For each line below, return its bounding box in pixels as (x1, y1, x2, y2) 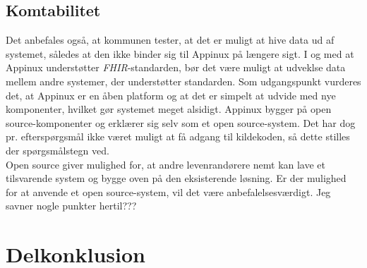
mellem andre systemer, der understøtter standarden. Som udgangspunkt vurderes (6, 73, 361, 88)
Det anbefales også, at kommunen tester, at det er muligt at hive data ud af (6, 32, 335, 47)
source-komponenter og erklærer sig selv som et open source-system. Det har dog (6, 115, 356, 130)
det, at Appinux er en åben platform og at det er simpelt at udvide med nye (6, 87, 336, 102)
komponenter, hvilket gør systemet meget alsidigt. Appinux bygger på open (6, 102, 332, 116)
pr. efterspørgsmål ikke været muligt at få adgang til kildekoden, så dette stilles (6, 129, 350, 144)
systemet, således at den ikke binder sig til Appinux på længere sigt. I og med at (6, 46, 354, 61)
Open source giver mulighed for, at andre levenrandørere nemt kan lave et (6, 157, 326, 171)
